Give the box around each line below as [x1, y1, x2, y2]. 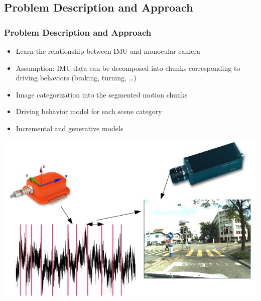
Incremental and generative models [16, 123, 123, 133]
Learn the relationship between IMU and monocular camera [16, 46, 200, 56]
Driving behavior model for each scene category [16, 106, 162, 117]
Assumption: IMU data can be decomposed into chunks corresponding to [16, 62, 240, 73]
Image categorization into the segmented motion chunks [16, 89, 188, 99]
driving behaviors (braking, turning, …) [16, 72, 137, 83]
